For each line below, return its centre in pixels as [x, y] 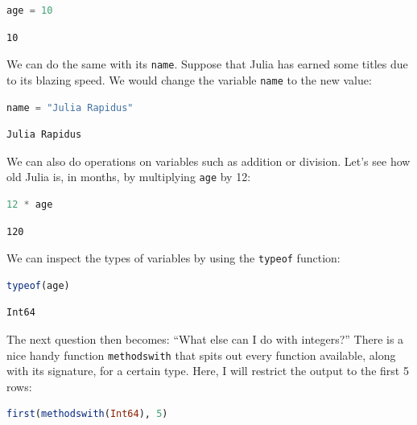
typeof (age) [38, 285]
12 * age [30, 204]
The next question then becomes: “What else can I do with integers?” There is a [205, 338]
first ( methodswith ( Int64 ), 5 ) [87, 414]
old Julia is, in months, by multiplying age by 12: [129, 177]
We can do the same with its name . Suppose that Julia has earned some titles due [207, 64]
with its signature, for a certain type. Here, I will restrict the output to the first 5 [208, 371]
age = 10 [30, 10]
